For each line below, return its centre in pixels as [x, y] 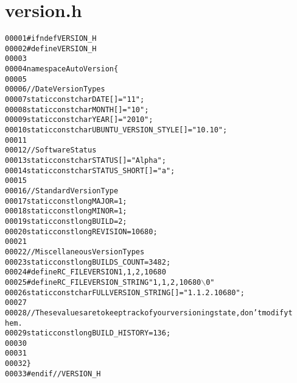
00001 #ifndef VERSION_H [51, 39]
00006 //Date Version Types [55, 89]
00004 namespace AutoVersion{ [62, 69]
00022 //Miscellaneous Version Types [75, 252]
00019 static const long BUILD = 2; [66, 221]
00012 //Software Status [51, 150]
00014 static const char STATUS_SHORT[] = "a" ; [90, 170]
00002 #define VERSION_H [51, 48]
